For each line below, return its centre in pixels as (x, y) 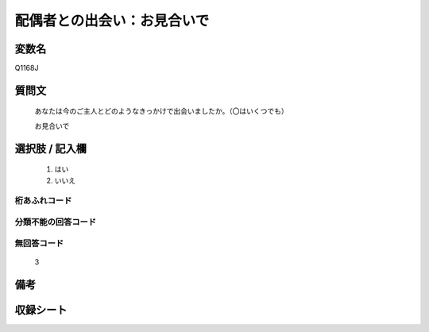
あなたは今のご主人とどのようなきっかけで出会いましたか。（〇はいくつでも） (162, 111)
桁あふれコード (43, 201)
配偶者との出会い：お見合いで (112, 21)
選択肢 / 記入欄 (51, 148)
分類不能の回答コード (56, 222)
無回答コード (39, 243)
